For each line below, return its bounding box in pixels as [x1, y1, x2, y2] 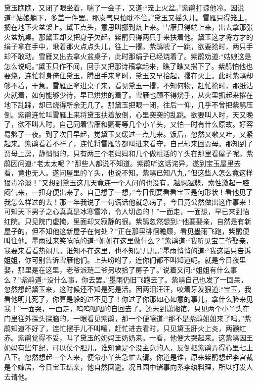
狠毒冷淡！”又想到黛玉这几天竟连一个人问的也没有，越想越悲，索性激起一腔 [4, 177, 250, 187]
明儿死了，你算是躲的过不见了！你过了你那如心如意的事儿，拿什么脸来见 [17, 293, 253, 304]
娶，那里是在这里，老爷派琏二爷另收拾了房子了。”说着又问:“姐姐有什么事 [4, 265, 238, 275]
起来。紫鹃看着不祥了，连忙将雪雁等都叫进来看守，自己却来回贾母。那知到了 [4, 138, 253, 149]
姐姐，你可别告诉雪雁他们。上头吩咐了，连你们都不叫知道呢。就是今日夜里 [4, 255, 246, 265]
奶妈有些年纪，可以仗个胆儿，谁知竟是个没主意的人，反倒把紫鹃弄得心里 [4, 342, 239, 352]
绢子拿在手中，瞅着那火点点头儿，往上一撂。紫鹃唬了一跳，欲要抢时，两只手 [4, 41, 253, 52]
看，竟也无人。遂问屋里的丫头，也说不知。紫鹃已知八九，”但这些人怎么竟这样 [4, 167, 253, 178]
